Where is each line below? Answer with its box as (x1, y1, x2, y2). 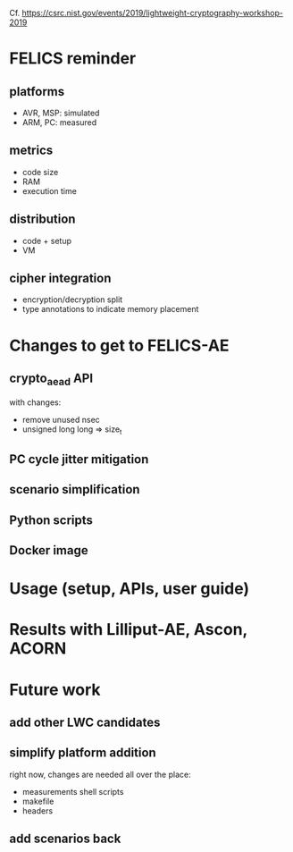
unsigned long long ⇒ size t (21, 424, 122, 436)
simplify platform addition (9, 746, 156, 761)
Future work (9, 679, 101, 700)
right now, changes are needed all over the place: (9, 769, 191, 780)
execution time (21, 185, 78, 196)
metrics (9, 143, 54, 158)
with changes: (9, 397, 62, 408)
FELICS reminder (9, 48, 137, 69)
